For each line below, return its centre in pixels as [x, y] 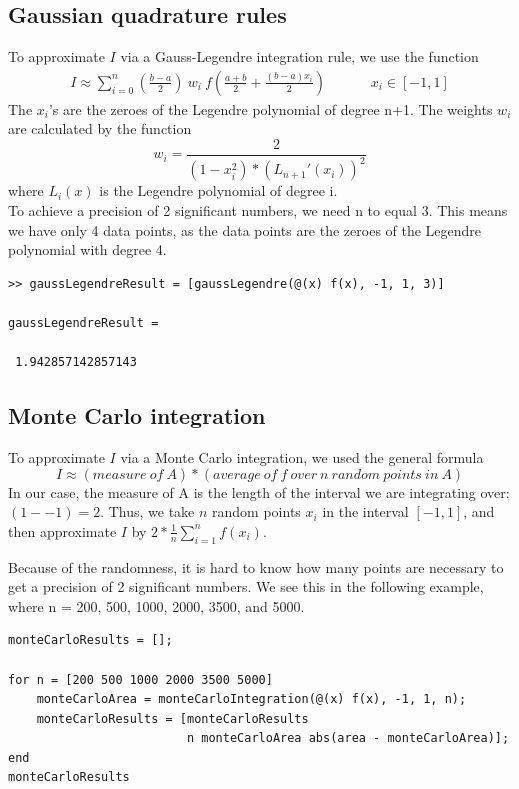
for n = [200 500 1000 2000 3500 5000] [140, 679]
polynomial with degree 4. [87, 249]
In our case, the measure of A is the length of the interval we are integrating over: [259, 491]
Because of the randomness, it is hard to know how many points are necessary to [256, 566]
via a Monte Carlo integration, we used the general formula [302, 456]
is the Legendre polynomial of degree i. [218, 190]
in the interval [365, 511]
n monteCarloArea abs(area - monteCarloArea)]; [348, 738]
